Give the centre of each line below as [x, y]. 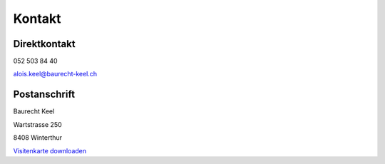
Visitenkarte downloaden [50, 150]
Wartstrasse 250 [37, 124]
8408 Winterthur [38, 138]
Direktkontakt [44, 44]
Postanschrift [44, 94]
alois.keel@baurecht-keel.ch [55, 74]
